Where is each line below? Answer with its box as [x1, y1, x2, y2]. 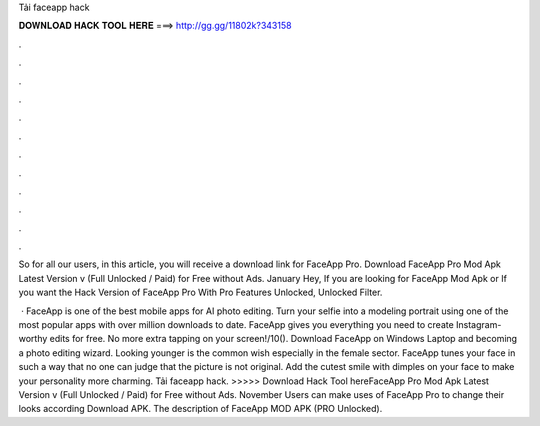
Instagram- [455, 319, 502, 331]
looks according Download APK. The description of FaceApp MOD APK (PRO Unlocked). [18, 403, 383, 415]
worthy [18, 333, 48, 345]
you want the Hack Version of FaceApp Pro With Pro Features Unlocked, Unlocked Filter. [18, 286, 383, 299]
